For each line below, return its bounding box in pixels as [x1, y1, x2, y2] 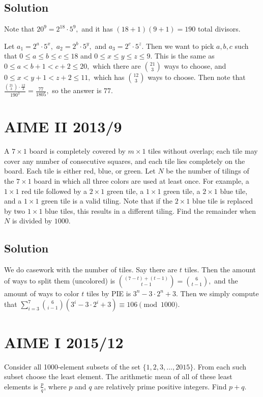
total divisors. [197, 23, 241, 34]
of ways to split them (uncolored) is [4, 275, 115, 286]
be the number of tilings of [166, 165, 249, 176]
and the [214, 275, 238, 286]
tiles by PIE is [86, 288, 131, 298]
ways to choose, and [164, 60, 226, 71]
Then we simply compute [180, 288, 259, 298]
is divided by [12, 215, 52, 226]
